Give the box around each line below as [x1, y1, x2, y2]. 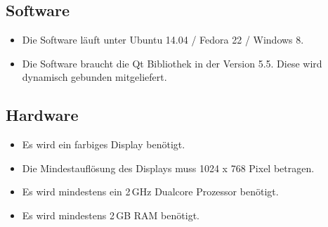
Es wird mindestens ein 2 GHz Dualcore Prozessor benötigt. [22, 184, 279, 199]
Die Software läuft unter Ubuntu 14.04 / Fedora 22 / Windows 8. [22, 32, 304, 47]
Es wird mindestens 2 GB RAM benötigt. [22, 207, 199, 222]
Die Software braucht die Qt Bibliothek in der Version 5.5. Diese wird [22, 56, 322, 70]
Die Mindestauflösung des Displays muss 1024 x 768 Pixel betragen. [22, 160, 315, 175]
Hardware [6, 104, 79, 126]
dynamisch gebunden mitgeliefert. [22, 70, 167, 84]
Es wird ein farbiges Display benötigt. [22, 137, 185, 152]
